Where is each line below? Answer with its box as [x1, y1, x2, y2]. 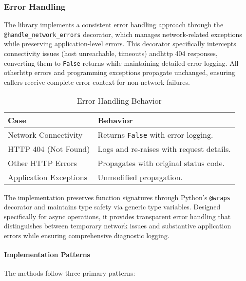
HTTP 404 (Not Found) [8, 143, 90, 154]
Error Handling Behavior [76, 94, 162, 106]
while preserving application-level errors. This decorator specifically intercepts [4, 38, 236, 49]
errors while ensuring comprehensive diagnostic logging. [4, 230, 170, 240]
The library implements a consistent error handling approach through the [4, 19, 224, 30]
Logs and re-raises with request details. [97, 143, 231, 154]
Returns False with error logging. [97, 129, 213, 140]
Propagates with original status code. [97, 157, 225, 169]
